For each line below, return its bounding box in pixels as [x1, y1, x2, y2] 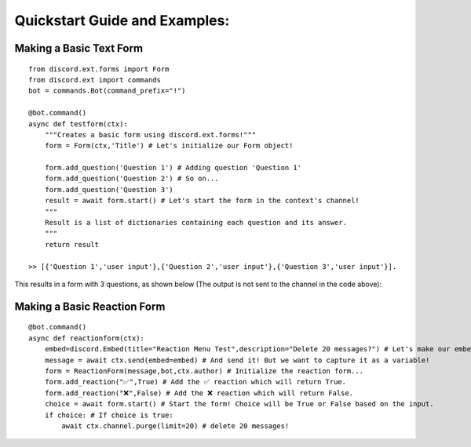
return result [44, 240, 100, 249]
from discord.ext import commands [28, 75, 161, 84]
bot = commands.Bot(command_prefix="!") [28, 86, 186, 96]
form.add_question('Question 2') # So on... [44, 174, 219, 184]
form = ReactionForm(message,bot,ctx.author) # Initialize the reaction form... [44, 366, 364, 376]
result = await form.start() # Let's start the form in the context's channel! [44, 196, 360, 205]
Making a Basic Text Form [14, 42, 144, 55]
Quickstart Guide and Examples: [14, 12, 230, 29]
